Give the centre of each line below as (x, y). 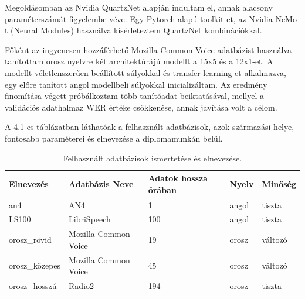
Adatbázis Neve (101, 183)
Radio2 (82, 286)
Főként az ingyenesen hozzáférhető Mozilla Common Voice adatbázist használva (148, 49)
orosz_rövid (30, 240)
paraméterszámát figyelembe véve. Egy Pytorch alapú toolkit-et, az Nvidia (139, 18)
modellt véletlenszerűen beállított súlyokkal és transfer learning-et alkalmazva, (145, 72)
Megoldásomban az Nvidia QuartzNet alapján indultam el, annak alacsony (139, 7)
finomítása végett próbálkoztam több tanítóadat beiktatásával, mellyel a (134, 96)
